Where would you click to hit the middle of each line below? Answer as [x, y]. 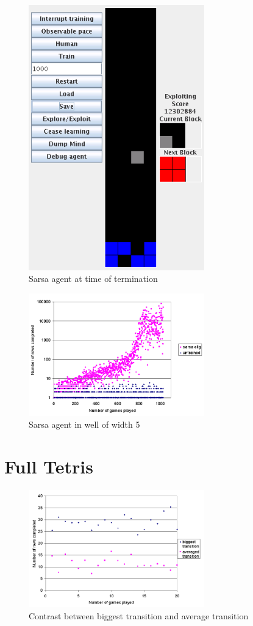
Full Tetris [49, 466]
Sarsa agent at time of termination [93, 279]
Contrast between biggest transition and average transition [139, 615]
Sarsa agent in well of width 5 [84, 424]
